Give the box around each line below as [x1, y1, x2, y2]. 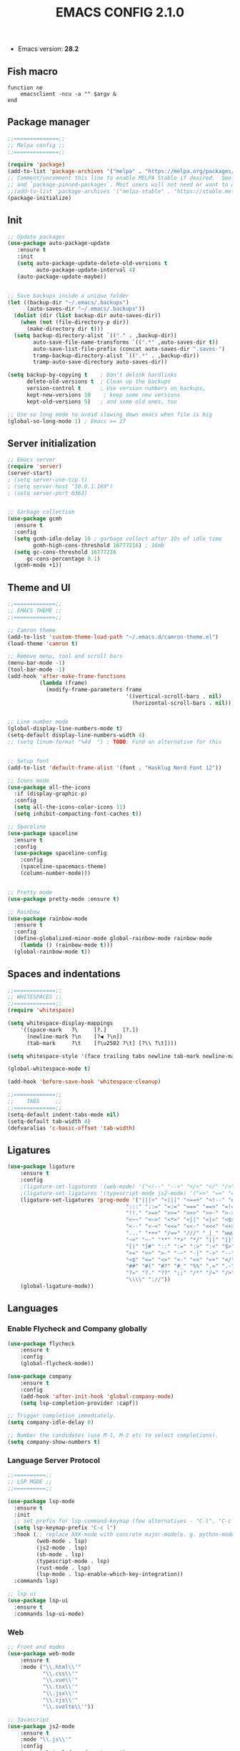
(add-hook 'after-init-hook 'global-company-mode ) [20, 1392, 174, 1400]
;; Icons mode [7, 777, 50, 784]
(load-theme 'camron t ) [7, 640, 79, 647]
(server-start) [7, 469, 53, 477]
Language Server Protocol [7, 1455, 100, 1465]
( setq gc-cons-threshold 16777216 [14, 548, 116, 556]
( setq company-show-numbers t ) [7, 1439, 101, 1446]
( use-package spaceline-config [14, 849, 107, 857]
